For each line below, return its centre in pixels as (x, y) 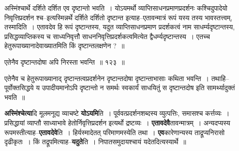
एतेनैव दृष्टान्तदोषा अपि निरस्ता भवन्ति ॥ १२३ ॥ (65, 62)
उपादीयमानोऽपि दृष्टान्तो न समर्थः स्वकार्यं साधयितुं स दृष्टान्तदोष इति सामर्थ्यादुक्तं (138, 88)
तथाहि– (220, 78)
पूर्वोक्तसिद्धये (19, 88)
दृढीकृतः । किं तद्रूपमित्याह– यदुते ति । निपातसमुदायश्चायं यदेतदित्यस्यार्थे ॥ (95, 142)
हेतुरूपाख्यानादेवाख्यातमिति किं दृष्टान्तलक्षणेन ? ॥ (65, 46)
